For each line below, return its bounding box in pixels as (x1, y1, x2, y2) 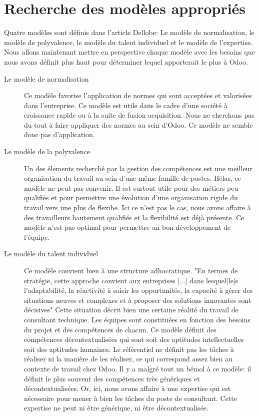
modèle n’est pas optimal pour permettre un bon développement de (24, 222, 231, 232)
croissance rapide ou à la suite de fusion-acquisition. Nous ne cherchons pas (24, 110, 254, 120)
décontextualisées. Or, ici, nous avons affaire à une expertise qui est (24, 383, 231, 393)
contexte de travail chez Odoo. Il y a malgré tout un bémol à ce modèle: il (24, 363, 251, 373)
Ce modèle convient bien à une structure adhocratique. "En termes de (24, 265, 238, 275)
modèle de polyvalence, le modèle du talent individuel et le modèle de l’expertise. (4, 37, 253, 47)
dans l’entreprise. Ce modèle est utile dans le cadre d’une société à (24, 100, 227, 110)
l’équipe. (24, 231, 50, 242)
